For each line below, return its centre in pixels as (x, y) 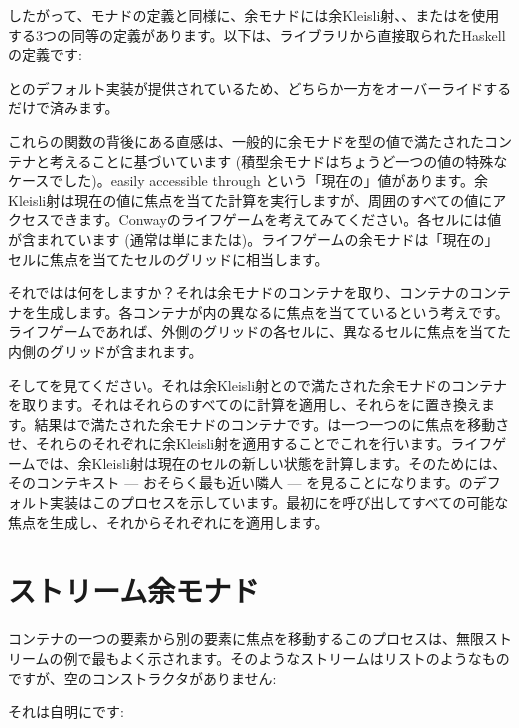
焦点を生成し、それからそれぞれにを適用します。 (168, 521)
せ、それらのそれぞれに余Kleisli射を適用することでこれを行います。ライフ (250, 443)
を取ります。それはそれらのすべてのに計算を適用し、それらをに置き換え (245, 404)
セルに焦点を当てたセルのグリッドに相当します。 (168, 258)
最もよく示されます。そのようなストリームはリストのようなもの (300, 657)
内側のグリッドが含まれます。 (105, 350)
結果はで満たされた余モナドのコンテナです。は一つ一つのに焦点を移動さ (272, 423)
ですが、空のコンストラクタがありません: (142, 677)
